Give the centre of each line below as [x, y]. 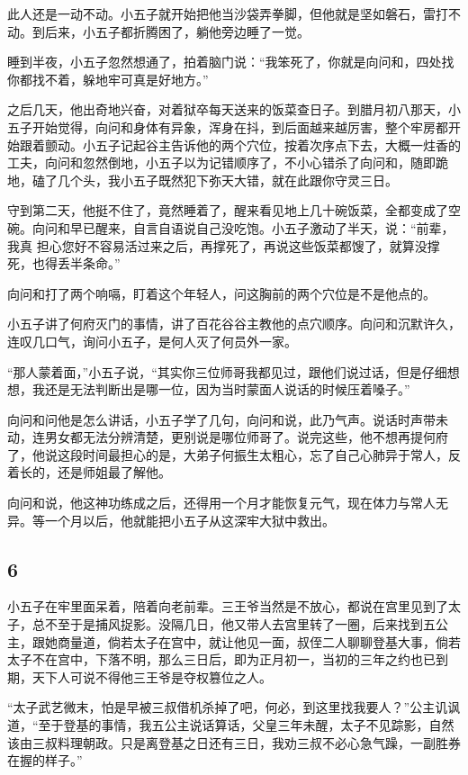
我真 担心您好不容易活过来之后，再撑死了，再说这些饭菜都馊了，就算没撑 [224, 245]
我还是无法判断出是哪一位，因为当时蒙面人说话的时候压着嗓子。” [221, 389]
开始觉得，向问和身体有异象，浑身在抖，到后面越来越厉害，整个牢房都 [240, 126]
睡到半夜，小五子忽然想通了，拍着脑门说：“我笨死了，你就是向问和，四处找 [231, 62]
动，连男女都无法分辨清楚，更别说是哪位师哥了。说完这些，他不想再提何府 [228, 437]
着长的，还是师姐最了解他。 [89, 472]
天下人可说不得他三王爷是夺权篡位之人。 [152, 676]
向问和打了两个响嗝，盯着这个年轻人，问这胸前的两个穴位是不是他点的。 [221, 293]
